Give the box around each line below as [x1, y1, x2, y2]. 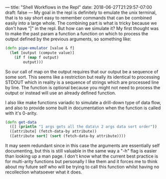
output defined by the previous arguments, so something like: [5, 36, 132, 42]
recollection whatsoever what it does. [5, 169, 82, 175]
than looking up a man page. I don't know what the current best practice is [5, 153, 159, 159]
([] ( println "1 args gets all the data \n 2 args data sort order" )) [9, 124, 157, 129]
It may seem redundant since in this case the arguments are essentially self [5, 143, 160, 149]
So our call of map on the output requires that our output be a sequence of [5, 68, 159, 74]
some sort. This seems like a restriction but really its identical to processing [5, 74, 160, 80]
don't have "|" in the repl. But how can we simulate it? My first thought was [5, 25, 159, 31]
